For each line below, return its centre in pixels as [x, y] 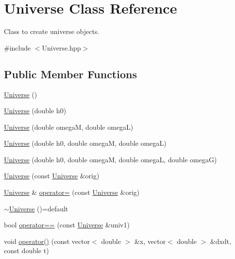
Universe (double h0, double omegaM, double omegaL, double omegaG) [110, 159]
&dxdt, [221, 241]
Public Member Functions [70, 74]
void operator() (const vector [47, 241]
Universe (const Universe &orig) [52, 176]
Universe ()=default [39, 208]
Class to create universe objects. [52, 31]
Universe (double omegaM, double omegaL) [69, 127]
